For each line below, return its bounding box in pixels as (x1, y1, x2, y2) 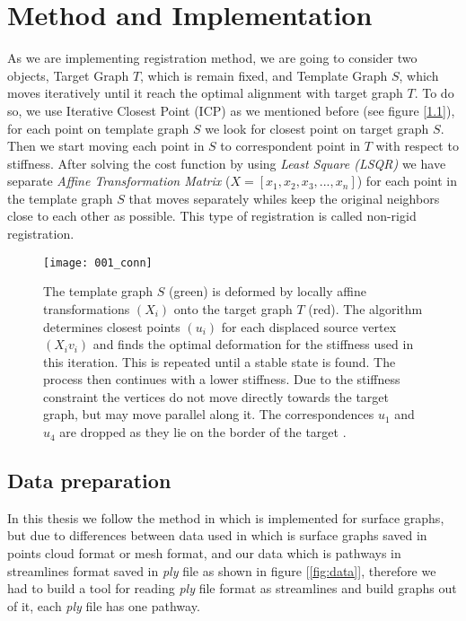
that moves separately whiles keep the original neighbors (128, 188, 440, 207)
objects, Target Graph (7, 66, 129, 84)
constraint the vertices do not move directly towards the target (43, 387, 389, 406)
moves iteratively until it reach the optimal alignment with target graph (7, 83, 403, 102)
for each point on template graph (7, 118, 189, 137)
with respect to (375, 136, 459, 155)
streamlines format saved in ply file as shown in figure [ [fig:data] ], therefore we (7, 561, 436, 580)
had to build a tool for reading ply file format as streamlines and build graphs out (7, 579, 457, 598)
